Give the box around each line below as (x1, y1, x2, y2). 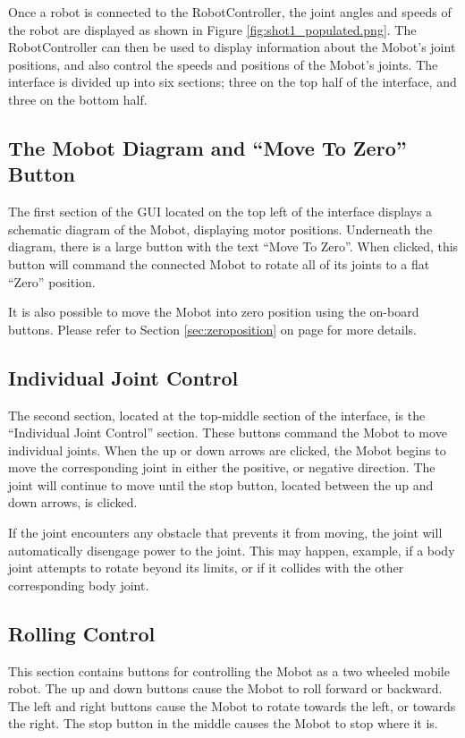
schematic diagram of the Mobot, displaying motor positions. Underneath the (8, 219, 433, 238)
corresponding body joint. (8, 575, 149, 594)
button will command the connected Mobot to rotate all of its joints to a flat (8, 254, 430, 273)
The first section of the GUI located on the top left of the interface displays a (8, 202, 433, 221)
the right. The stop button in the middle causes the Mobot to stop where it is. (8, 714, 438, 733)
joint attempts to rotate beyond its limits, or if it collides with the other (8, 558, 404, 577)
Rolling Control (8, 619, 156, 647)
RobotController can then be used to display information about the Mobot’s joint (8, 38, 456, 56)
